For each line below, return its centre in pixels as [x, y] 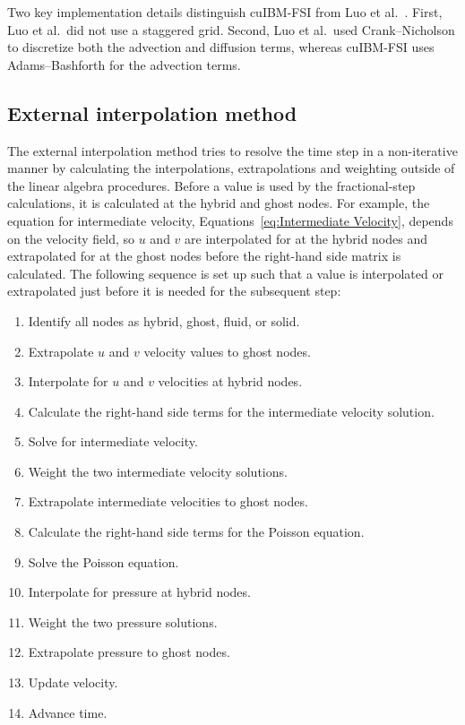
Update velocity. [73, 682]
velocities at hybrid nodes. [230, 381]
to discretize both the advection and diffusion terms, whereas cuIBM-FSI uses [221, 47]
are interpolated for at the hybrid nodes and [306, 238]
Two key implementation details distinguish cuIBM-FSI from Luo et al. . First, [225, 12]
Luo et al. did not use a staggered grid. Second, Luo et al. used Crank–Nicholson [231, 29]
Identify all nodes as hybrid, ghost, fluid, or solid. [164, 320]
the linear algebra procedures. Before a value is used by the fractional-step [211, 185]
